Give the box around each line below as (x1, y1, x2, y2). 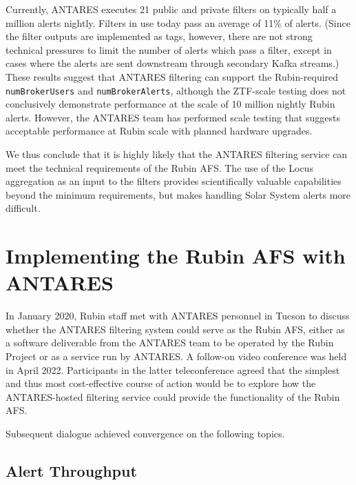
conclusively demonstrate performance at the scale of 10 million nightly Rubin (6, 97, 335, 111)
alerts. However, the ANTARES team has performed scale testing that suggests (6, 110, 340, 124)
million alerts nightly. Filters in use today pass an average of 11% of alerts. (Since (6, 15, 350, 30)
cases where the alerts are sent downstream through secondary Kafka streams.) (6, 56, 339, 70)
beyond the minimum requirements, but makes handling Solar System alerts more (6, 187, 351, 201)
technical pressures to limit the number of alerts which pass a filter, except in (6, 42, 332, 57)
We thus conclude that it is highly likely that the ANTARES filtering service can (6, 147, 348, 161)
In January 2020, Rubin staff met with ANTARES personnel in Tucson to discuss (6, 308, 350, 323)
